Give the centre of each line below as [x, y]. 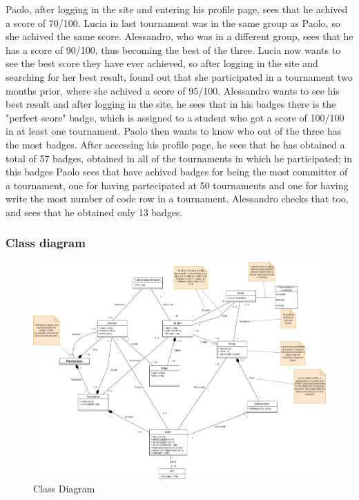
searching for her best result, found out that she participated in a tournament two [179, 76]
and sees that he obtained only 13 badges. [94, 212]
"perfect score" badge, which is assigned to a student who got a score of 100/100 [175, 117]
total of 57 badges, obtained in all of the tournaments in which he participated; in [179, 158]
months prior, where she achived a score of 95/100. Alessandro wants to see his [173, 90]
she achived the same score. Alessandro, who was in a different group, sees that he [179, 36]
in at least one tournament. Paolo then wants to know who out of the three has [174, 131]
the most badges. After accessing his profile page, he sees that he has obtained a [175, 144]
